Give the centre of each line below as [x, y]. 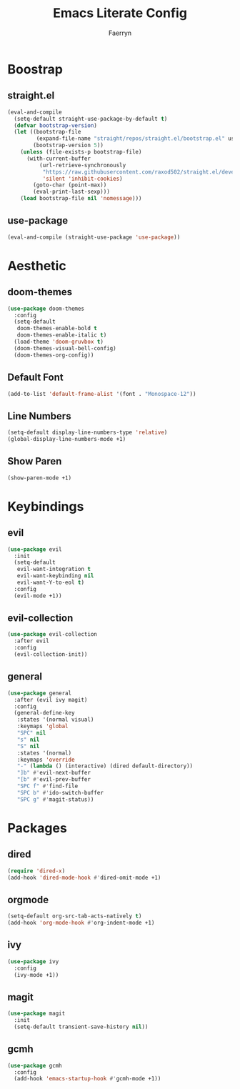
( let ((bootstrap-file [47, 132]
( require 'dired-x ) [36, 871]
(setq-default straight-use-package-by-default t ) [91, 119]
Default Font [35, 378]
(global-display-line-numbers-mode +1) [67, 439]
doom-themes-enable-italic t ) [62, 335]
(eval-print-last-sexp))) [72, 192]
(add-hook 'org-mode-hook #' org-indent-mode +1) [81, 923]
